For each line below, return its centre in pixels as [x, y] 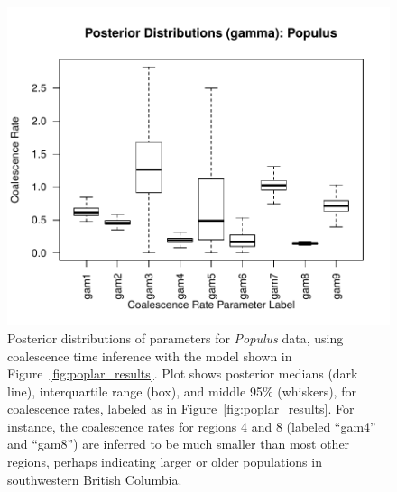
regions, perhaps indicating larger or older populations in [165, 462]
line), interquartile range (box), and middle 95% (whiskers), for [182, 391]
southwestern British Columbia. [95, 479]
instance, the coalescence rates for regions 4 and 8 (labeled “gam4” [192, 426]
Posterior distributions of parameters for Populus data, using [175, 337]
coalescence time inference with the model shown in [150, 355]
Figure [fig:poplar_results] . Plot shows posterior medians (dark [183, 374]
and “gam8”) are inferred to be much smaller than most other [179, 444]
